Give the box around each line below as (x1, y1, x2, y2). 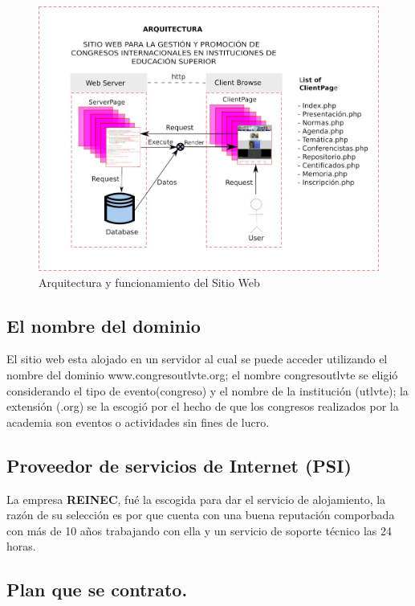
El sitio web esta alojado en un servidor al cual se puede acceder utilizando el (6, 350, 388, 367)
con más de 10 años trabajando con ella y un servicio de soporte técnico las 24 (6, 522, 392, 538)
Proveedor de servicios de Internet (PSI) (6, 452, 352, 477)
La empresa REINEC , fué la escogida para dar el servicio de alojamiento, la (6, 490, 386, 507)
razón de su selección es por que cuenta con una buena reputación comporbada (6, 506, 395, 523)
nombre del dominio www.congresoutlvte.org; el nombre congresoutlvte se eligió (6, 366, 398, 383)
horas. (6, 538, 36, 555)
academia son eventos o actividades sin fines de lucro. (6, 413, 270, 430)
